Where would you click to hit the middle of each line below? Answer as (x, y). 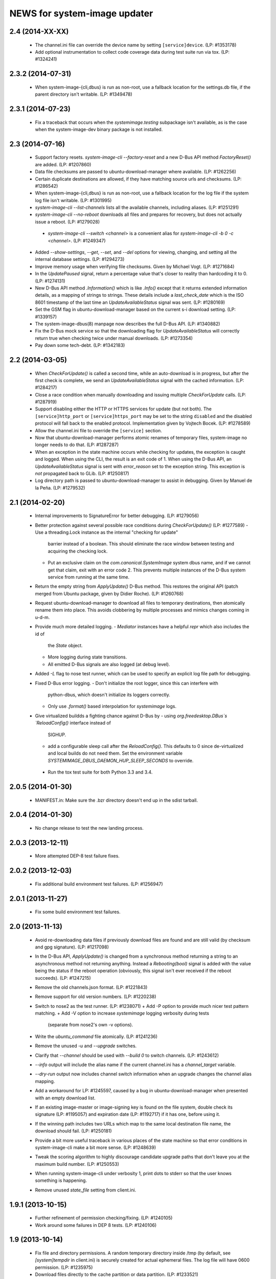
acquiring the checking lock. (78, 551)
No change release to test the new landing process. (89, 828)
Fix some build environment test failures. (78, 912)
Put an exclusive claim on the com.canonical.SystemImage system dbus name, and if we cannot (149, 563)
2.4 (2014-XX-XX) (39, 31)
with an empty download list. (65, 1098)
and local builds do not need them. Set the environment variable (115, 753)
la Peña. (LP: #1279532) (60, 488)
